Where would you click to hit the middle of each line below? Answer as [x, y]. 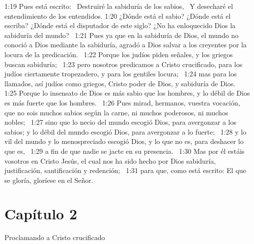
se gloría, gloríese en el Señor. [49, 180]
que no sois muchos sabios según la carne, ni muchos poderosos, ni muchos [116, 112]
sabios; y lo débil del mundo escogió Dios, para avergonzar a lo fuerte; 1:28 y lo [126, 131]
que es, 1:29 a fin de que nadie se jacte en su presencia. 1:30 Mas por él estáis [125, 151]
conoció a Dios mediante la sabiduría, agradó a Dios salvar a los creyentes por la [126, 45]
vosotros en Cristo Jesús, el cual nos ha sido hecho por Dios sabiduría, [110, 160]
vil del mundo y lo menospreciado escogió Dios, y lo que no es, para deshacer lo [124, 141]
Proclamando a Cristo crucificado [55, 237]
